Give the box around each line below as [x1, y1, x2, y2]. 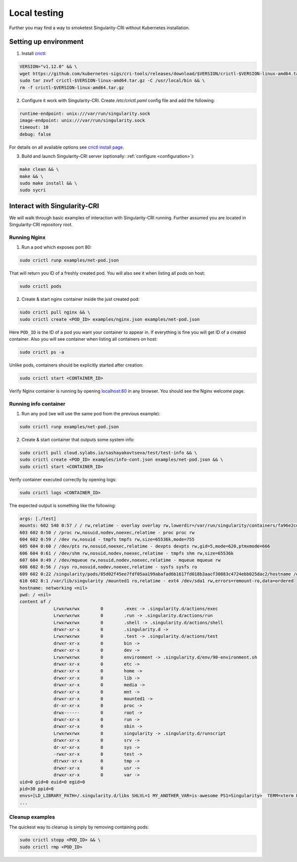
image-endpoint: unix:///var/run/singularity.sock [19, 117, 146, 123]
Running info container [9, 400, 66, 407]
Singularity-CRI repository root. [9, 222, 73, 228]
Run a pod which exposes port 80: [21, 244, 92, 250]
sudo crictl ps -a [19, 349, 64, 355]
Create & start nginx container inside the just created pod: [21, 296, 140, 302]
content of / [19, 599, 51, 605]
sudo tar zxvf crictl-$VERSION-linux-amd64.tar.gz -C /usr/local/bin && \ [19, 78, 205, 84]
